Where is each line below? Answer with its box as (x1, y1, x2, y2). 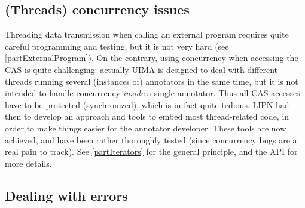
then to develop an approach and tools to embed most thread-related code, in (5, 110, 289, 123)
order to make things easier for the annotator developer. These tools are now (5, 121, 286, 134)
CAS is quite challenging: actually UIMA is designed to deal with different (5, 63, 278, 75)
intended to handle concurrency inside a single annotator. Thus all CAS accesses (5, 87, 300, 99)
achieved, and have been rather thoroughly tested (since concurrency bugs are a (5, 133, 297, 146)
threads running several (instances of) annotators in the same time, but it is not (5, 75, 298, 87)
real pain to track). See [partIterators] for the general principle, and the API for (5, 145, 298, 158)
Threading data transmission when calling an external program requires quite (5, 28, 289, 41)
